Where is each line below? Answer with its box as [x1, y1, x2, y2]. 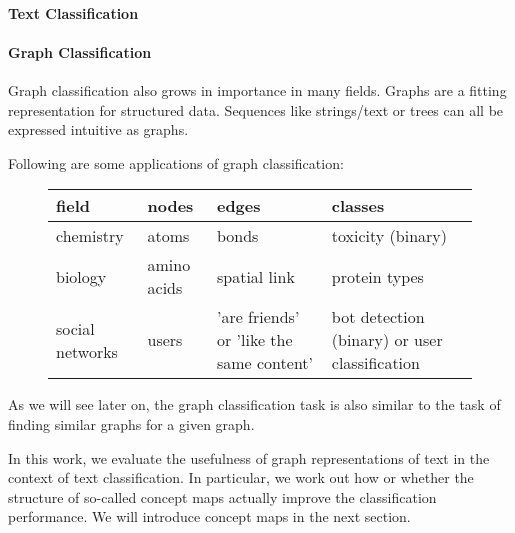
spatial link [216, 264, 295, 288]
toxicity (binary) [331, 224, 447, 248]
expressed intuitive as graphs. [8, 119, 189, 140]
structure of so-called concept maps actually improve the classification [8, 486, 437, 507]
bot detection [331, 305, 425, 329]
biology [56, 264, 107, 288]
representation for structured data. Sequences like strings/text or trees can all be [8, 99, 504, 120]
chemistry [56, 224, 124, 248]
